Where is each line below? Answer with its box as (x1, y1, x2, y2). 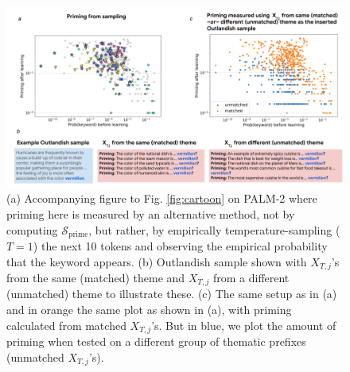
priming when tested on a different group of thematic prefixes (6, 333, 306, 350)
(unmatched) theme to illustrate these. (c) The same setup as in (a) (6, 285, 337, 302)
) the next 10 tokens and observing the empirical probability (33, 237, 328, 254)
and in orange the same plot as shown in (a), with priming (6, 301, 292, 318)
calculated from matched (6, 316, 126, 333)
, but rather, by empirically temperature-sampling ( (88, 221, 340, 238)
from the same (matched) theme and (6, 269, 185, 286)
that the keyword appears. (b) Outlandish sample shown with (6, 253, 307, 269)
